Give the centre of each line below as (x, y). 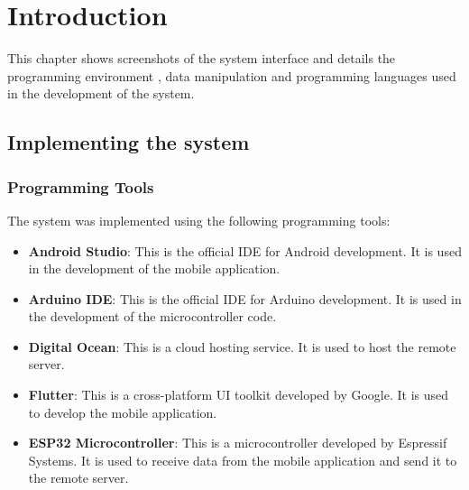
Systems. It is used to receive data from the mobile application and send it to (243, 460)
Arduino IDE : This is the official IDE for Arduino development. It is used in (245, 298)
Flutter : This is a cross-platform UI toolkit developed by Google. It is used (239, 395)
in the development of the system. (101, 93)
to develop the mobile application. (123, 412)
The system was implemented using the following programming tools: (199, 220)
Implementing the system (129, 142)
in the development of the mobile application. (154, 268)
